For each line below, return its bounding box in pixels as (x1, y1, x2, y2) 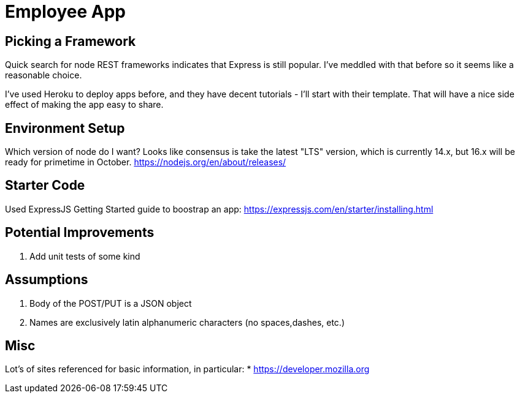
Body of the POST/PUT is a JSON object (29, 298, 192, 309)
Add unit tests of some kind (29, 250, 140, 261)
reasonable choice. (5, 70, 82, 81)
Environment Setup (5, 120, 125, 136)
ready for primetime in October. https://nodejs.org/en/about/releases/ (5, 157, 286, 168)
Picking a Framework (5, 33, 136, 49)
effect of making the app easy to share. (5, 99, 164, 110)
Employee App (5, 1, 126, 22)
